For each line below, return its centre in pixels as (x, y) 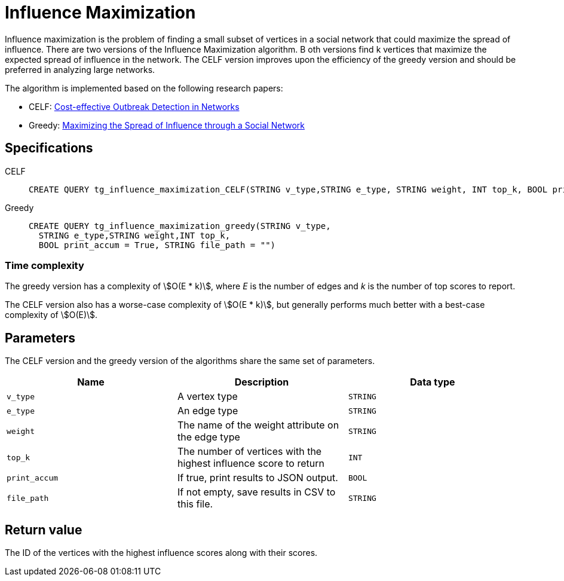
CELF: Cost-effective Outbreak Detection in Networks (134, 106)
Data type (433, 382)
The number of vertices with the (249, 452)
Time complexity (45, 265)
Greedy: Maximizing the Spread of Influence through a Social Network (167, 125)
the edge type (209, 437)
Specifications (49, 148)
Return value (44, 530)
